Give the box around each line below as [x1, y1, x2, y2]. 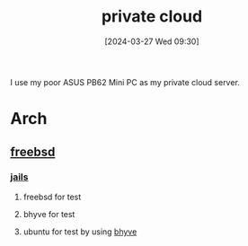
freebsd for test [22, 191, 82, 202]
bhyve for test [22, 208, 75, 219]
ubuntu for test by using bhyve [22, 226, 137, 237]
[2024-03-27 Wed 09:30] [103, 36, 199, 47]
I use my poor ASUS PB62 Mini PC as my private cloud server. [10, 76, 241, 87]
